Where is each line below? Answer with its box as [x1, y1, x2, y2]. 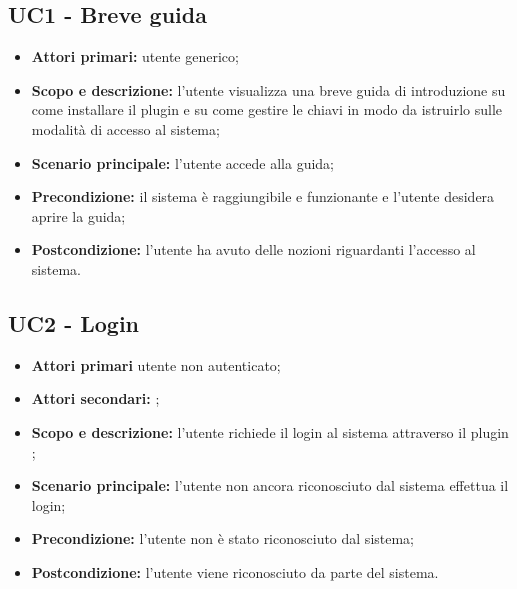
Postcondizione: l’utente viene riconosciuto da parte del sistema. [31, 561, 439, 582]
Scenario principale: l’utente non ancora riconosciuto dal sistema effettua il [31, 475, 509, 496]
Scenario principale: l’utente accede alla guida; [31, 152, 334, 173]
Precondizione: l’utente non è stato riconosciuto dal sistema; [31, 528, 415, 549]
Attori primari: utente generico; [31, 46, 239, 67]
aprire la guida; [31, 205, 126, 226]
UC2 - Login [8, 307, 140, 338]
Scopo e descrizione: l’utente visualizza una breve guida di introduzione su [31, 79, 506, 100]
